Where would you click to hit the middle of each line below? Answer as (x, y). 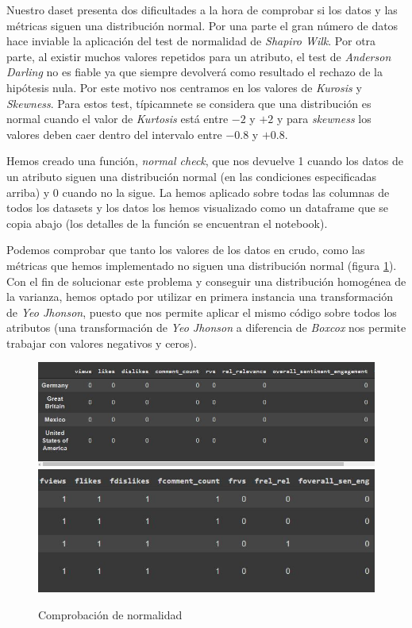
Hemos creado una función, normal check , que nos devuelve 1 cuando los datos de (205, 161)
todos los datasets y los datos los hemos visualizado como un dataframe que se (198, 208)
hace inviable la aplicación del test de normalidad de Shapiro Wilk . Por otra (191, 41)
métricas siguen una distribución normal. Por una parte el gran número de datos (202, 25)
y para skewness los (324, 119)
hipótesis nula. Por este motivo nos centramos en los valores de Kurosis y (184, 87)
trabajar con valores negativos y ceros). (102, 343)
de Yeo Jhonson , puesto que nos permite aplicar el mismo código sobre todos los (202, 312)
